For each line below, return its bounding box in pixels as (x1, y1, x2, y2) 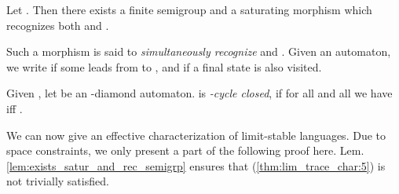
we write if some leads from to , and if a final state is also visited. (6, 58, 322, 75)
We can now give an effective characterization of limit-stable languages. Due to (6, 126, 386, 143)
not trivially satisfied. (6, 173, 109, 189)
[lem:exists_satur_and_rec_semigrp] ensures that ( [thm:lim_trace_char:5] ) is (6, 157, 386, 174)
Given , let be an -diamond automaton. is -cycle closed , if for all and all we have (6, 85, 393, 101)
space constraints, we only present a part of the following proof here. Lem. (6, 142, 364, 159)
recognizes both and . (6, 16, 109, 33)
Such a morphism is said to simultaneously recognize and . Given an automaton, (6, 43, 391, 60)
